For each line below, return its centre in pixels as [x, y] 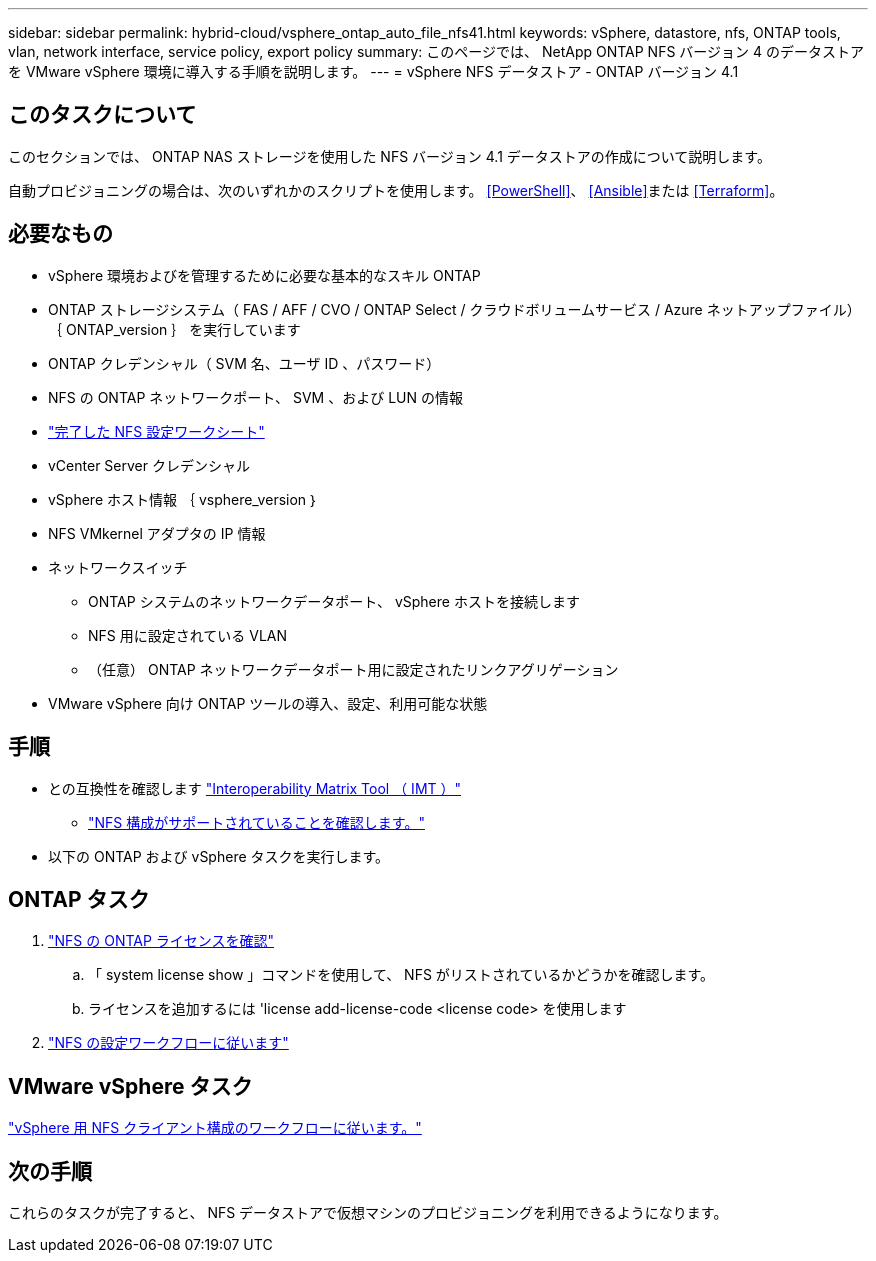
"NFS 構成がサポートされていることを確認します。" [256, 822]
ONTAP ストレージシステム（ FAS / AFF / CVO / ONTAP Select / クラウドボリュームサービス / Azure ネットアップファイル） [454, 309]
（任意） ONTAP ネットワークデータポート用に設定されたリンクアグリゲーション [353, 669]
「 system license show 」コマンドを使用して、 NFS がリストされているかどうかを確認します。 [401, 975]
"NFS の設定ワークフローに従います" [168, 1043]
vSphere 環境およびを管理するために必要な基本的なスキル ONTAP [264, 275]
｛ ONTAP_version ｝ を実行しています [174, 329]
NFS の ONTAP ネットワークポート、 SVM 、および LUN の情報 [255, 397]
